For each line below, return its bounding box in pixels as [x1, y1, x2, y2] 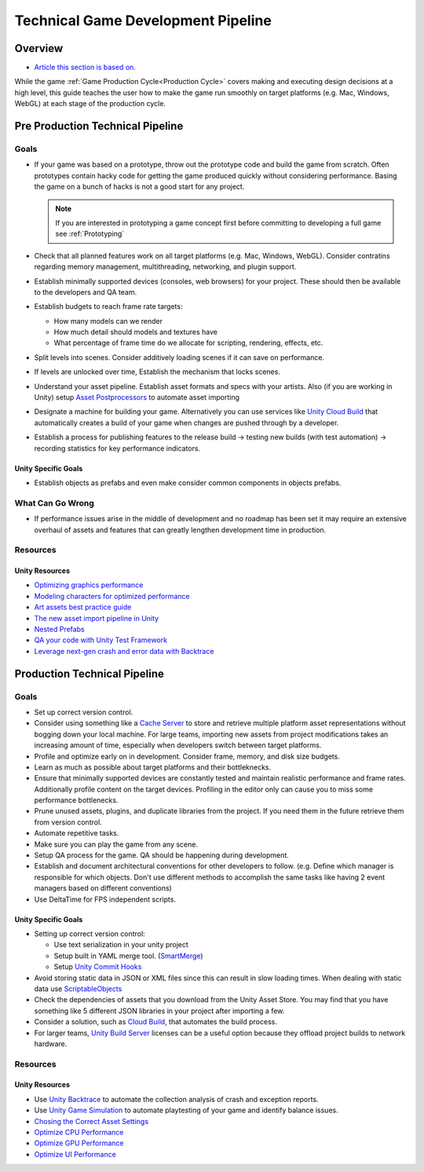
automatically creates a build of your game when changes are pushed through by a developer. [34, 417, 339, 428]
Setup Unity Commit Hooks [53, 962, 142, 972]
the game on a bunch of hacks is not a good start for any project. [34, 182, 245, 192]
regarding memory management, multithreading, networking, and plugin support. [34, 262, 297, 271]
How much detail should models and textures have [53, 327, 217, 337]
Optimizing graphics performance [34, 580, 144, 590]
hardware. [34, 1038, 68, 1049]
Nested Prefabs [34, 625, 86, 634]
